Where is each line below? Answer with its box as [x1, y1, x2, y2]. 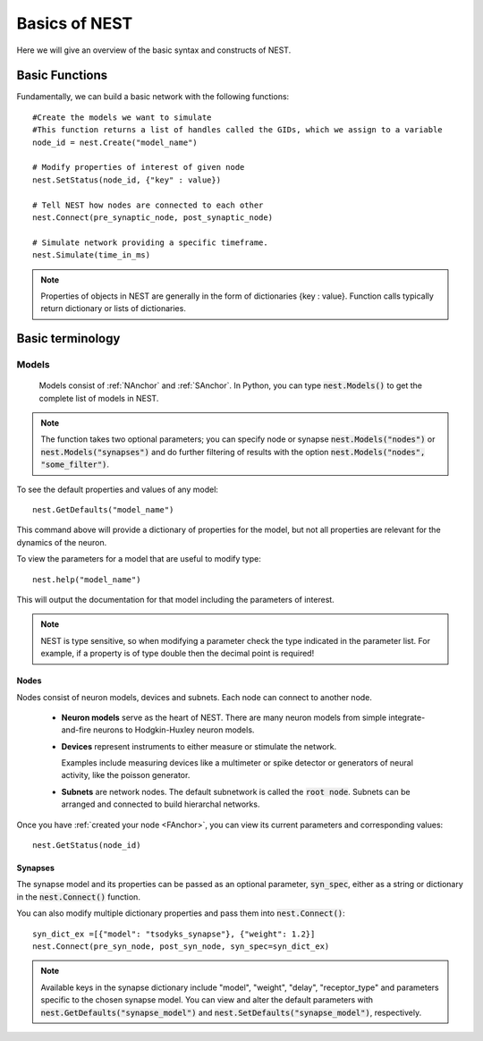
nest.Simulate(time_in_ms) [32, 250, 151, 260]
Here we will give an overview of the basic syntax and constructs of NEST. [16, 45, 292, 55]
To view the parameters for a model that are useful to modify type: [16, 554, 261, 564]
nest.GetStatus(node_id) [32, 841, 141, 851]
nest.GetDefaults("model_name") [32, 505, 174, 515]
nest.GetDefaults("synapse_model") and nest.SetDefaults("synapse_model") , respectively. [40, 1007, 422, 1018]
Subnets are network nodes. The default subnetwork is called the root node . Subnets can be [61, 786, 411, 797]
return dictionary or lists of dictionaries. [40, 303, 187, 314]
